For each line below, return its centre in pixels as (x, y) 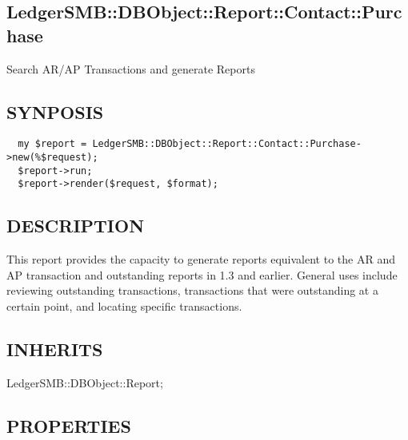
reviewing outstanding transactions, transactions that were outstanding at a (192, 290)
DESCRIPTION (76, 226)
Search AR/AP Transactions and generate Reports (131, 68)
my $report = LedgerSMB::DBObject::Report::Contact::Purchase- (190, 144)
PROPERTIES (69, 425)
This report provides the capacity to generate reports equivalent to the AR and (201, 259)
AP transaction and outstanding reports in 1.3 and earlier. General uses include (202, 274)
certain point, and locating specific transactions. (124, 306)
